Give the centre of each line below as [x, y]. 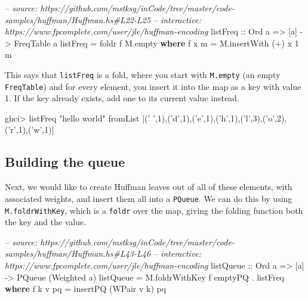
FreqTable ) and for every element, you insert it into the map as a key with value [153, 86]
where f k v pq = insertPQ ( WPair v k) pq [86, 289]
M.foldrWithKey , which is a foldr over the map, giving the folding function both [154, 210]
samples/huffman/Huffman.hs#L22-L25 [78, 19]
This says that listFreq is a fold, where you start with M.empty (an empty [143, 74]
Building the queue [65, 162]
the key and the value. [46, 222]
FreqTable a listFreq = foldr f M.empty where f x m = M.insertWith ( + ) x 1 [156, 43]
